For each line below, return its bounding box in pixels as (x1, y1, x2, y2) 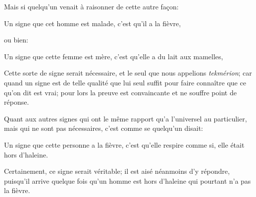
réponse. (4, 97, 29, 107)
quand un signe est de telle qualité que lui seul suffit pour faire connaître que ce (4, 77, 246, 87)
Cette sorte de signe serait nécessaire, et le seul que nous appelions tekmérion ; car (4, 68, 252, 78)
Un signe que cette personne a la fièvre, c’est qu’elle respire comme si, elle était (4, 139, 245, 150)
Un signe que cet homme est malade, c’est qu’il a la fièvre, (4, 18, 181, 28)
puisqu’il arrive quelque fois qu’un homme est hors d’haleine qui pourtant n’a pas (4, 175, 251, 186)
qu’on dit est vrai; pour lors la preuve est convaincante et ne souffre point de (4, 87, 237, 97)
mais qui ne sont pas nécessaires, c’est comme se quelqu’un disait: (4, 123, 203, 133)
